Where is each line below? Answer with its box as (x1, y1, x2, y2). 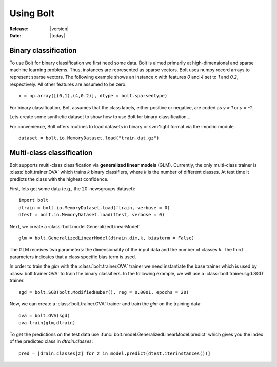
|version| (50, 26, 69, 32)
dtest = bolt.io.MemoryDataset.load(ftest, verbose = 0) (18, 212, 165, 218)
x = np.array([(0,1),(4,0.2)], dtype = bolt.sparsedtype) (18, 93, 168, 99)
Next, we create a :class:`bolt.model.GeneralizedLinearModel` (9, 223, 140, 229)
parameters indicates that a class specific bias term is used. (9, 254, 136, 260)
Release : (9, 26, 29, 32)
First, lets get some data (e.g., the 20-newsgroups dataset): (9, 186, 136, 192)
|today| (50, 32, 65, 38)
